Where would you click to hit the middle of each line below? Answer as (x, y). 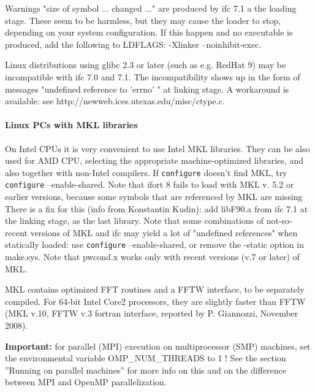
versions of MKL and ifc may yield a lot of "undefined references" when (164, 232)
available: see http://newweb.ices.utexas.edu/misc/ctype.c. (115, 101)
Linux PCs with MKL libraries (71, 125)
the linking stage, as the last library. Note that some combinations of (135, 221)
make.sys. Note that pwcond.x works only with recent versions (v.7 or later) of (152, 257)
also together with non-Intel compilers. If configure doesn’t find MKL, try (146, 172)
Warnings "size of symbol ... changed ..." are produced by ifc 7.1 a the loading (151, 8)
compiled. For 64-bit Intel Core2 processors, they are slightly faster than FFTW (155, 301)
